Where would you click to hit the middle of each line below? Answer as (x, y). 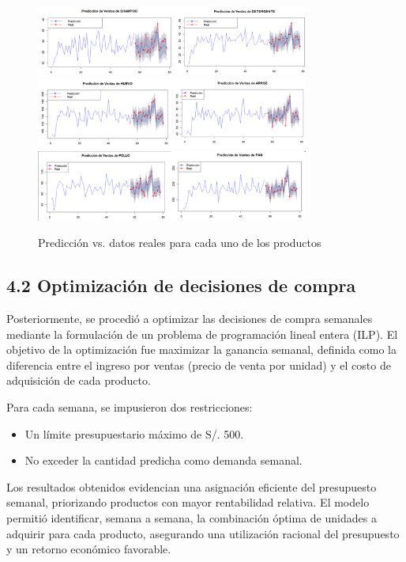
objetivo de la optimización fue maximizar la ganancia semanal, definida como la (202, 349)
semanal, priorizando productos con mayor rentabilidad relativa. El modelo (188, 502)
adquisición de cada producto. (79, 380)
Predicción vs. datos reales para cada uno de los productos (180, 243)
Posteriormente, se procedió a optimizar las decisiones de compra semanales (190, 319)
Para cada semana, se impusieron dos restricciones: (130, 406)
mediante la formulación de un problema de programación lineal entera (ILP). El (202, 334)
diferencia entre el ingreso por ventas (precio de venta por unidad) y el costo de (199, 365)
